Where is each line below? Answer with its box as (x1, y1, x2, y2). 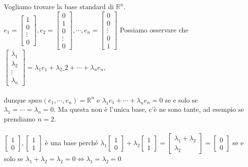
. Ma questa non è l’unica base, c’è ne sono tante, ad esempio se (53, 104, 244, 114)
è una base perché (45, 137, 98, 148)
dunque (4, 94, 26, 105)
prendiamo (4, 114, 35, 124)
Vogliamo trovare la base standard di (4, 1, 114, 11)
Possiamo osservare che (120, 24, 189, 34)
